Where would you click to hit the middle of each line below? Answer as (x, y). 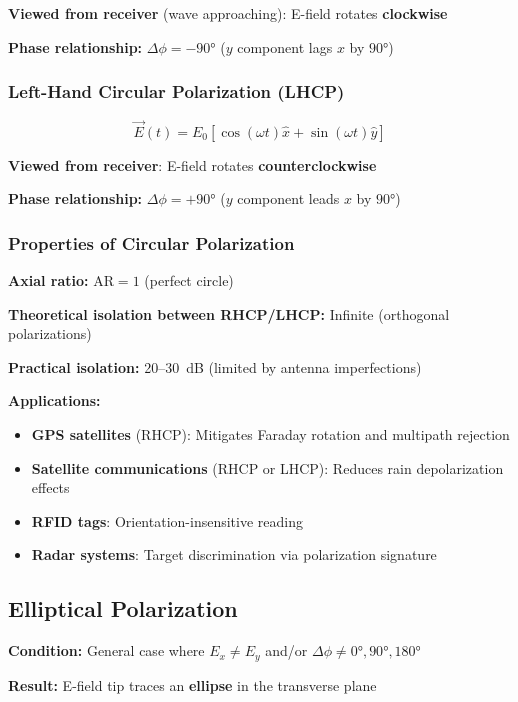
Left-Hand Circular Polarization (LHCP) (176, 91)
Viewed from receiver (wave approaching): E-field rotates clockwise (228, 13)
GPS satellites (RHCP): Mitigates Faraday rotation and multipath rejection (270, 434)
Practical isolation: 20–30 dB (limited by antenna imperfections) (215, 366)
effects (50, 487)
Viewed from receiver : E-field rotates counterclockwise (192, 164)
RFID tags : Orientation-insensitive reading (167, 520)
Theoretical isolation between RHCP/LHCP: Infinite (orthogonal (229, 313)
